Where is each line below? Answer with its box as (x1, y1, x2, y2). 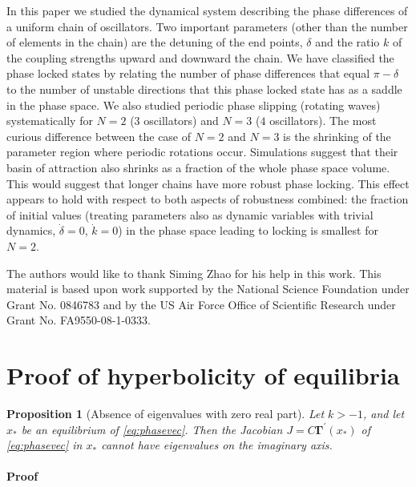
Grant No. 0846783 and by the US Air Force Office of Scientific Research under (6, 296, 396, 312)
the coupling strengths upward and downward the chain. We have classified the (6, 49, 394, 66)
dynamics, (6, 222, 56, 239)
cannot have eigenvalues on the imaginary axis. (101, 437, 333, 453)
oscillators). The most (269, 112, 377, 129)
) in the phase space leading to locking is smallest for (118, 222, 378, 239)
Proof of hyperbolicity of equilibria (6, 359, 400, 392)
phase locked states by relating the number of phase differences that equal (6, 65, 370, 82)
